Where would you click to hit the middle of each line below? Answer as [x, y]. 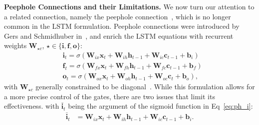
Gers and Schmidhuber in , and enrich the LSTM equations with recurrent [119, 35]
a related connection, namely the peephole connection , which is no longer [118, 16]
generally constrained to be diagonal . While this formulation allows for [145, 87]
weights [15, 45]
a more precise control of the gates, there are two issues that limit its [110, 96]
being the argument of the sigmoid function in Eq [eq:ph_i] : [160, 106]
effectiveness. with [32, 106]
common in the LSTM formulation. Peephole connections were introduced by [122, 26]
